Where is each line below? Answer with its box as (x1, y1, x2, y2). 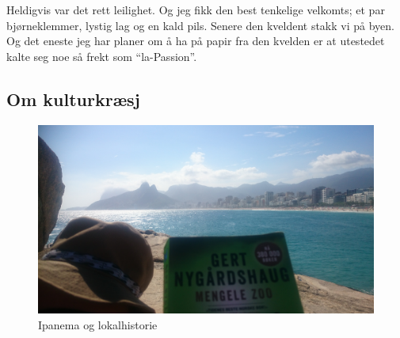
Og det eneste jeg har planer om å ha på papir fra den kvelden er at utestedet (6, 32, 385, 49)
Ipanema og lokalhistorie (38, 316, 158, 332)
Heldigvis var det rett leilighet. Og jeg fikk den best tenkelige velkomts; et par (6, 2, 385, 17)
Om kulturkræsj (6, 86, 140, 111)
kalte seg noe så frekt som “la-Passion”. (6, 47, 197, 64)
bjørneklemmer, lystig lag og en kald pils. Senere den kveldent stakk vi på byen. (6, 17, 394, 33)
